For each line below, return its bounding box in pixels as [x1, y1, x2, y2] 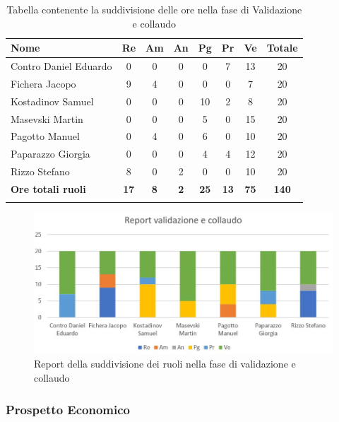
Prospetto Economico [6, 400, 130, 418]
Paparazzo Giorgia [11, 146, 90, 161]
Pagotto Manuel [11, 129, 80, 143]
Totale [266, 40, 298, 55]
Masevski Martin [11, 111, 83, 126]
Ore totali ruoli [11, 181, 86, 196]
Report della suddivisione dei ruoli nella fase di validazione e [34, 356, 296, 371]
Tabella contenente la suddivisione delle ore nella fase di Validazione [6, 2, 302, 16]
